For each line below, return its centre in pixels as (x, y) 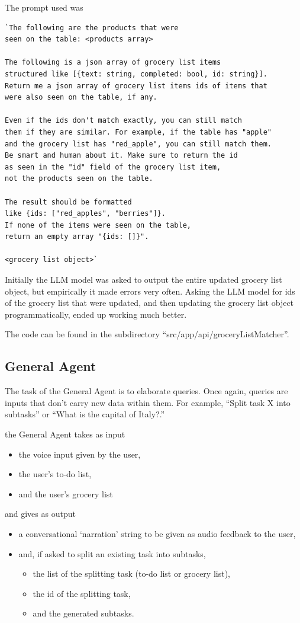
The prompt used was (44, 7)
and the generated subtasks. (83, 613)
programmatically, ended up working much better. (96, 314)
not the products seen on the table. (79, 179)
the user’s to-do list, (55, 474)
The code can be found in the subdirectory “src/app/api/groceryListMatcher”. (147, 334)
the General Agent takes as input (65, 434)
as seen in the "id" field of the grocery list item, (113, 167)
